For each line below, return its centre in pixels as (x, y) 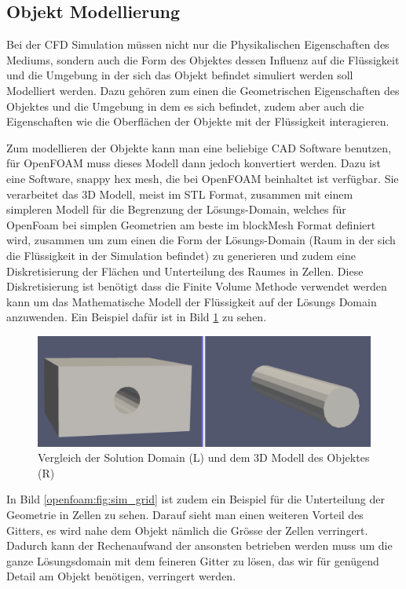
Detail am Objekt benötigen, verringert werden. (121, 576)
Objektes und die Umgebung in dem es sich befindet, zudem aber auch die (185, 106)
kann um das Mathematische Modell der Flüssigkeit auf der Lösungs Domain (192, 301)
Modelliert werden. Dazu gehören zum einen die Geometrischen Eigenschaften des (203, 90)
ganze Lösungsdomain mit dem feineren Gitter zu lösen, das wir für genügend (193, 560)
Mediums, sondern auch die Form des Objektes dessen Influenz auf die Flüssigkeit (203, 59)
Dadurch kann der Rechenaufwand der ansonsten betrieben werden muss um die (199, 545)
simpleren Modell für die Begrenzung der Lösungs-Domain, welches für (176, 209)
